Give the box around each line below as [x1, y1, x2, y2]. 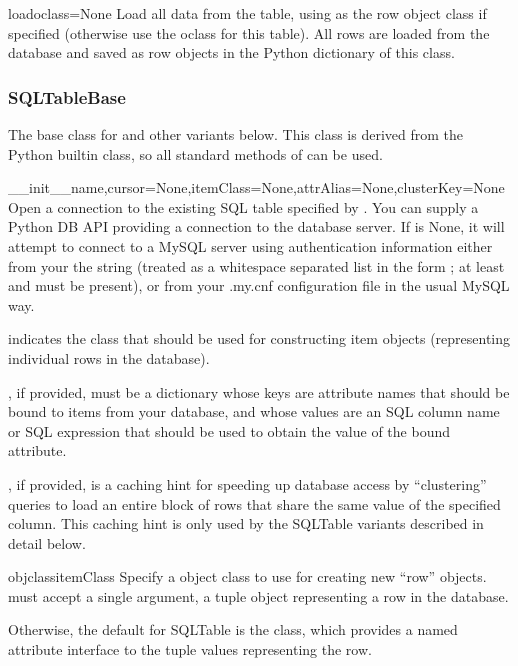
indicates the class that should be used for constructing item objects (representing [8, 328, 511, 349]
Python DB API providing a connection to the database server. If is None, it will [8, 216, 505, 237]
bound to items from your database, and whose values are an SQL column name [8, 401, 500, 422]
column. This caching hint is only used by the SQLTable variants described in [8, 513, 484, 534]
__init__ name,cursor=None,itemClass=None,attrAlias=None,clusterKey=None [8, 177, 505, 198]
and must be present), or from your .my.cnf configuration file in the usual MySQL [8, 275, 510, 296]
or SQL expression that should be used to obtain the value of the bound [8, 420, 451, 441]
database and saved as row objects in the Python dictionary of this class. [8, 42, 455, 63]
